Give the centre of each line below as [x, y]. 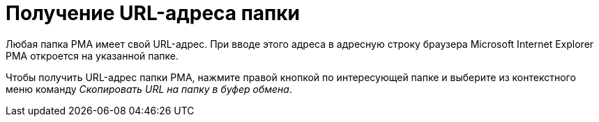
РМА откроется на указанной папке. [92, 55]
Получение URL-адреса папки [153, 13]
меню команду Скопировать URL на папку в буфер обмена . [149, 89]
